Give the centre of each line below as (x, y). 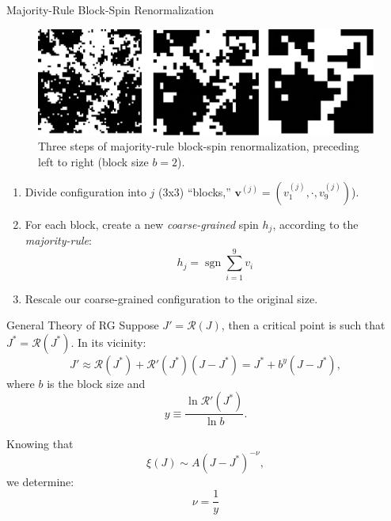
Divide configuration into (85, 191)
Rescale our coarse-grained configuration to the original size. (171, 298)
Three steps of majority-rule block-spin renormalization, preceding (199, 146)
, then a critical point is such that (303, 325)
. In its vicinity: (108, 342)
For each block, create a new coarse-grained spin (142, 224)
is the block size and (96, 383)
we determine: (40, 481)
